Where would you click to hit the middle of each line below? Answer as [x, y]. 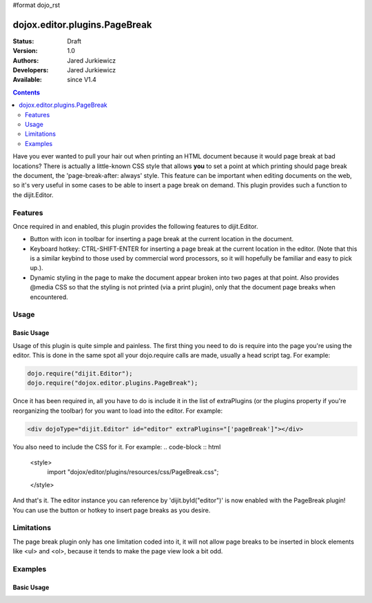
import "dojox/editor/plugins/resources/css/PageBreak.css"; [133, 472]
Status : [23, 41]
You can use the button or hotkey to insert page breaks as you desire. [112, 510]
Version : [25, 51]
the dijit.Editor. [33, 195]
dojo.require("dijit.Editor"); [80, 373]
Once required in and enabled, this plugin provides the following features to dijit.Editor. [135, 226]
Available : [28, 80]
